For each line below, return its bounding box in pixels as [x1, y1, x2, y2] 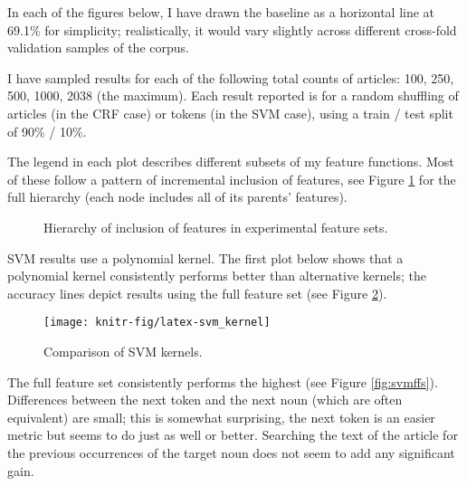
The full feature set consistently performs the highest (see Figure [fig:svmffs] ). [7, 372, 438, 391]
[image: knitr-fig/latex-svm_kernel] [43, 316, 271, 329]
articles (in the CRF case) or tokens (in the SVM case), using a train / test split [7, 103, 453, 122]
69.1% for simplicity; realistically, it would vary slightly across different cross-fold [7, 20, 457, 39]
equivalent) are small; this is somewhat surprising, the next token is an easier [7, 407, 435, 426]
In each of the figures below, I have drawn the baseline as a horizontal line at [7, 3, 435, 21]
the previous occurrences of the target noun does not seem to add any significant [7, 443, 455, 462]
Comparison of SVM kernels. [43, 341, 203, 360]
